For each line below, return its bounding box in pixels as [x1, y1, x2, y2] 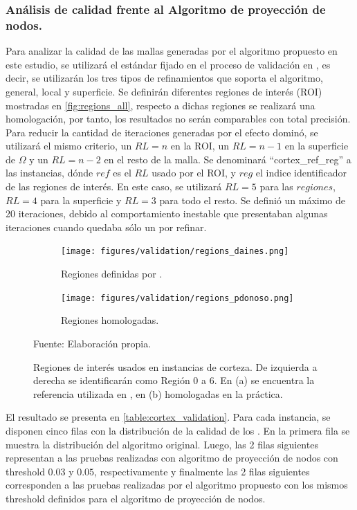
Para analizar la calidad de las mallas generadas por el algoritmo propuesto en [6, 44, 338, 58]
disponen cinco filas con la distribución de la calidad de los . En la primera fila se [6, 423, 350, 437]
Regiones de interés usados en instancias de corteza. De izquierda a [33, 359, 318, 374]
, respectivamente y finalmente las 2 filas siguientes [94, 464, 310, 478]
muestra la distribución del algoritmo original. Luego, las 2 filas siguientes [6, 437, 318, 451]
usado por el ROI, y [152, 165, 236, 180]
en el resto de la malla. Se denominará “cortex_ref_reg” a [104, 152, 351, 166]
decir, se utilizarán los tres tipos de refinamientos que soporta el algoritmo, [6, 71, 323, 85]
